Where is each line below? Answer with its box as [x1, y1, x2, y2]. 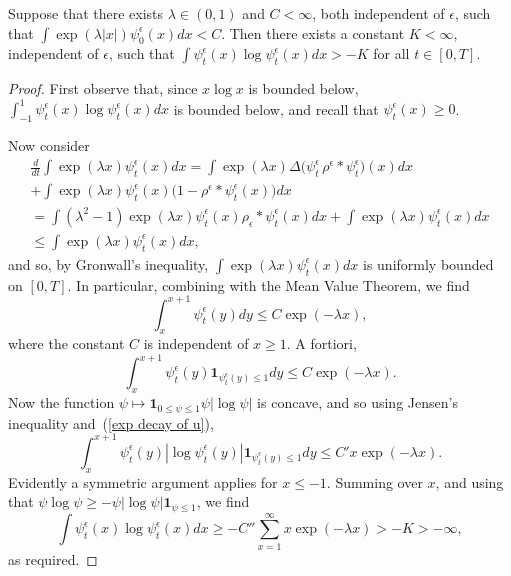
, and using [435, 471, 504, 492]
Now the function [8, 392, 115, 413]
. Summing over [326, 471, 423, 492]
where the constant [8, 333, 125, 354]
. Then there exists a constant [221, 22, 405, 43]
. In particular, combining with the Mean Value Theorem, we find [67, 274, 470, 295]
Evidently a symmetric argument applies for [8, 471, 278, 492]
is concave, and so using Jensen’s [257, 392, 458, 413]
